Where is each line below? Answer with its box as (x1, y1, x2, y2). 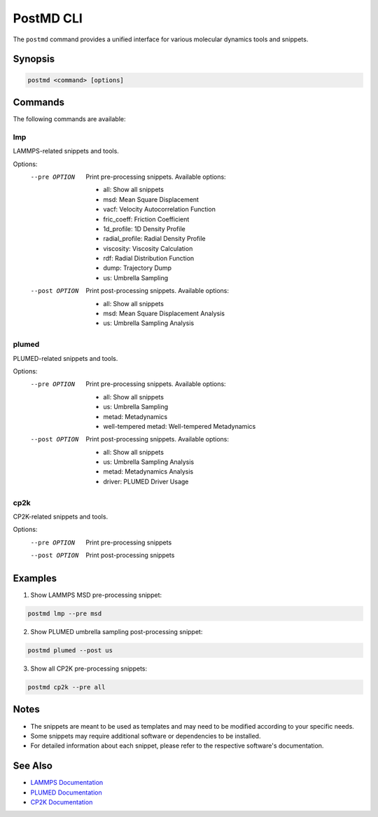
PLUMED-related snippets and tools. (13, 354, 118, 362)
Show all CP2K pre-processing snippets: (30, 664, 147, 673)
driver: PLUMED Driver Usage (103, 477, 189, 486)
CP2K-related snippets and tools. (13, 512, 108, 521)
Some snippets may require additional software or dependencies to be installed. (30, 732, 261, 740)
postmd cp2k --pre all (27, 683, 106, 692)
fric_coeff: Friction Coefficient (103, 214, 190, 224)
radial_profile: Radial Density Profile (103, 235, 206, 243)
